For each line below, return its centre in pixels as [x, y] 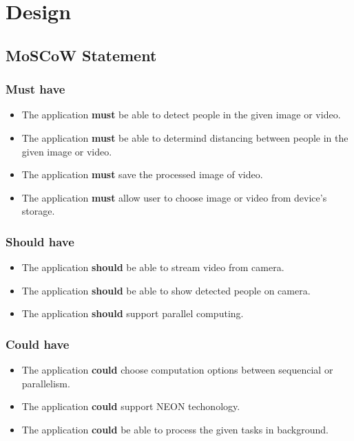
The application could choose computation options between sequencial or [177, 370]
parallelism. [46, 383]
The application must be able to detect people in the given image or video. [181, 115]
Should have [40, 241]
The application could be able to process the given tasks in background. [175, 429]
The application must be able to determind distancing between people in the [185, 137]
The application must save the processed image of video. [142, 174]
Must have [35, 89]
